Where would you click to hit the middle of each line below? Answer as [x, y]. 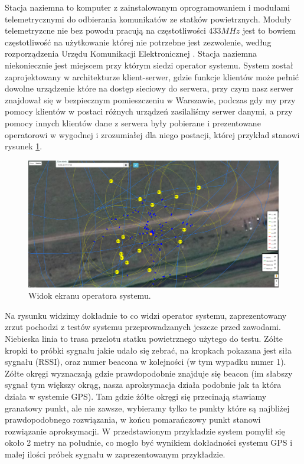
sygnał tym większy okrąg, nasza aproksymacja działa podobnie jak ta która [143, 385]
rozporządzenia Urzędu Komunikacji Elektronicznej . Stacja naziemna [131, 53]
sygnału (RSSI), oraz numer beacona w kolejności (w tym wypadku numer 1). [146, 362]
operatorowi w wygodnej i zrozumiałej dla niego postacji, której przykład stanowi [152, 134]
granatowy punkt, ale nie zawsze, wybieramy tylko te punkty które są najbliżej [147, 408]
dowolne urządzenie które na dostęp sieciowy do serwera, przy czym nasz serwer [149, 88]
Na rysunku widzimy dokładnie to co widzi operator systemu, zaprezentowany [146, 315]
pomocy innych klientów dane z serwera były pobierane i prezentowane [133, 122]
